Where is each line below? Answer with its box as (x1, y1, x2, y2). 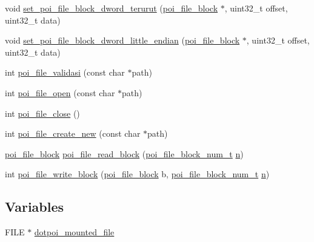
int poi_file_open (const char (5, 86, 115, 99)
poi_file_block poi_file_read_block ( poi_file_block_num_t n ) (5, 147, 244, 160)
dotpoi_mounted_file (34, 226, 115, 238)
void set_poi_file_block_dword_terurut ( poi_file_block (5, 2, 218, 14)
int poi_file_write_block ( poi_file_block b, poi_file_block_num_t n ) (5, 168, 270, 180)
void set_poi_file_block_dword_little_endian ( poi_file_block (5, 34, 240, 47)
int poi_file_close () (5, 106, 80, 119)
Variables (5, 197, 64, 216)
